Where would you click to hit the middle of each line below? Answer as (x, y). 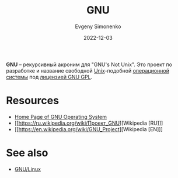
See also (27, 153)
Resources (33, 101)
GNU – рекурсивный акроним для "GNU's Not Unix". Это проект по (89, 64)
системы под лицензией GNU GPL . (49, 77)
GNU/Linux (27, 169)
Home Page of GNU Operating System (60, 117)
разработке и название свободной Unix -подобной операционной (88, 70)
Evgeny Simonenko (98, 26)
